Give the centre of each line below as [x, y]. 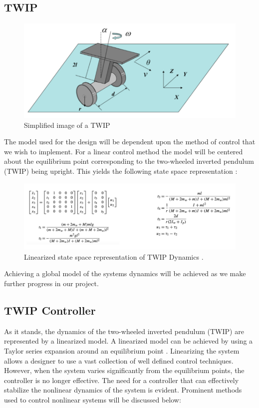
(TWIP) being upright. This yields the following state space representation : [121, 171]
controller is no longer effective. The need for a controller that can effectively [122, 380]
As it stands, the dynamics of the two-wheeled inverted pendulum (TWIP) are [124, 331]
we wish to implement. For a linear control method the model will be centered [124, 151]
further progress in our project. [51, 283]
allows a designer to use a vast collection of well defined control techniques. [119, 360]
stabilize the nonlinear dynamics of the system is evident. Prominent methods [123, 390]
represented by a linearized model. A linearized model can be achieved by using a [129, 341]
